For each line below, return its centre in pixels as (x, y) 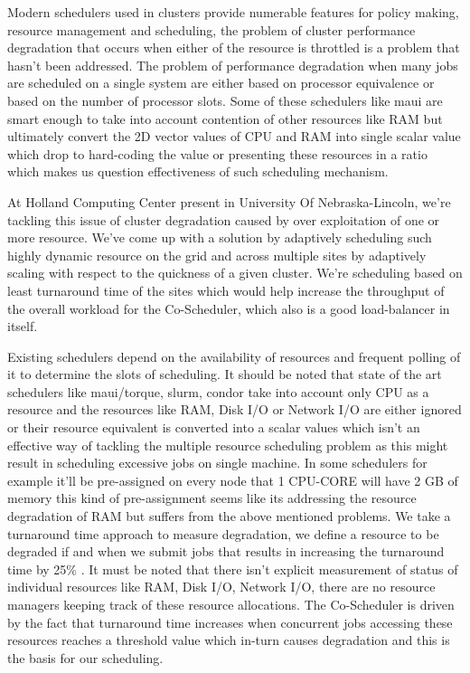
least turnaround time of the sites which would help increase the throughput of (226, 290)
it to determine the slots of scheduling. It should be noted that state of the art (225, 374)
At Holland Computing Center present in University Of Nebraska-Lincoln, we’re (229, 201)
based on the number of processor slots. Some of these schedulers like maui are (225, 100)
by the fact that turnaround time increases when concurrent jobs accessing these (230, 622)
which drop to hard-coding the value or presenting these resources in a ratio (217, 153)
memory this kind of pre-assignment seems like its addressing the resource (212, 498)
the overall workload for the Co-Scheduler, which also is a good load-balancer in (229, 308)
